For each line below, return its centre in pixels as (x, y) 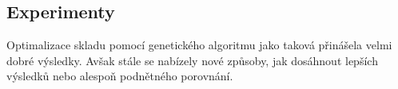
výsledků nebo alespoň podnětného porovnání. (120, 76)
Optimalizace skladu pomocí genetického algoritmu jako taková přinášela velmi (199, 45)
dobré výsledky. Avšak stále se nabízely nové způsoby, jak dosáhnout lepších (192, 60)
